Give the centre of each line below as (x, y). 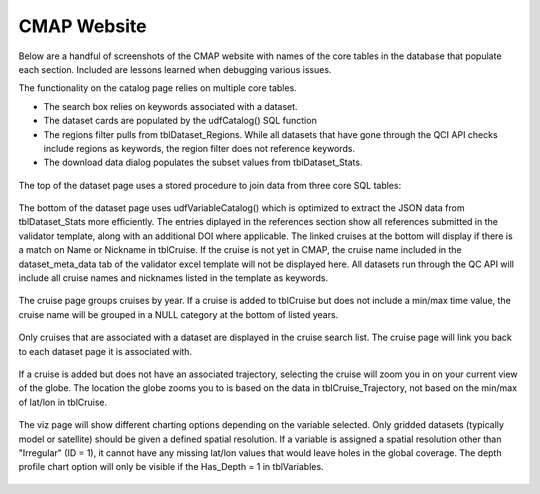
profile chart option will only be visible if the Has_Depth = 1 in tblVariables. (171, 467)
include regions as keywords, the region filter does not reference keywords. (199, 148)
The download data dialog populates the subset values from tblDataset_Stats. (203, 162)
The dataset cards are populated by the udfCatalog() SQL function (180, 121)
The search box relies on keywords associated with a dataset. (171, 106)
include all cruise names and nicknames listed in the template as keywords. (173, 278)
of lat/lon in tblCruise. (63, 402)
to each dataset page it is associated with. (105, 351)
